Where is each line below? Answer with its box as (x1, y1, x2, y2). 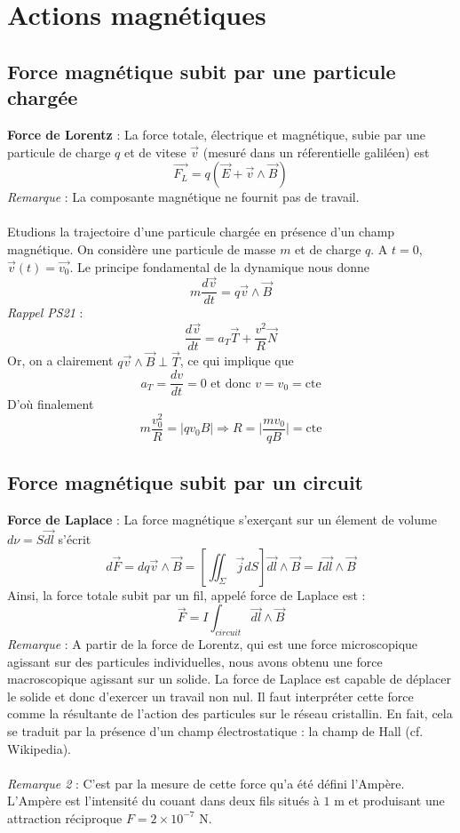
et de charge (295, 239, 361, 258)
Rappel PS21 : (7, 303, 83, 322)
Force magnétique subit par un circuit (7, 469, 363, 496)
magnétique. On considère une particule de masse (7, 239, 276, 258)
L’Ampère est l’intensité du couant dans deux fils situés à (7, 791, 320, 810)
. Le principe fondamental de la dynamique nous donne (69, 257, 369, 276)
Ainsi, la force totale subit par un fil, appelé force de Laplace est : (7, 585, 366, 604)
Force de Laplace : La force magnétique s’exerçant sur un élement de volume (7, 510, 437, 529)
